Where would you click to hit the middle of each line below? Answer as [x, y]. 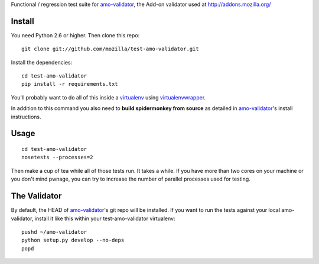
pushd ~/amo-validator [54, 232]
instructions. [26, 117]
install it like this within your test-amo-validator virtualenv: [105, 218]
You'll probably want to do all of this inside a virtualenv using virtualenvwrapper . [108, 97]
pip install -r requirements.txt [70, 84]
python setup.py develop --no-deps [73, 240]
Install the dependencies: [42, 62]
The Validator [36, 196]
